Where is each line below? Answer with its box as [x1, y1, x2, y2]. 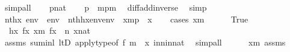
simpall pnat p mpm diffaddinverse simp [4, 1, 207, 13]
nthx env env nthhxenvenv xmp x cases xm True [4, 12, 248, 25]
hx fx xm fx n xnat [8, 24, 90, 37]
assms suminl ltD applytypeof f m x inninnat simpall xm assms [4, 35, 286, 48]
